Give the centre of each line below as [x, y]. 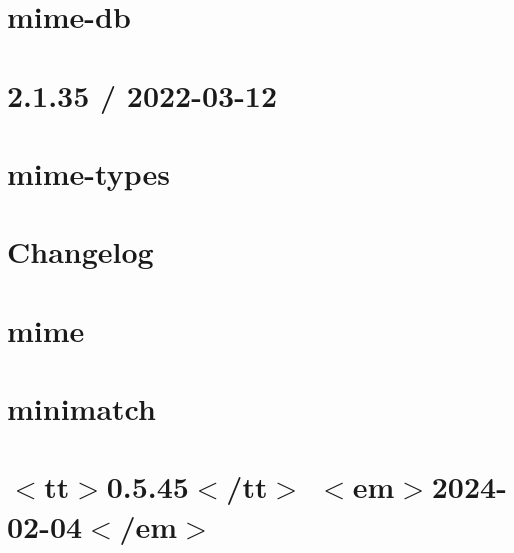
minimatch [81, 408]
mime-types [88, 172]
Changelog [80, 251]
